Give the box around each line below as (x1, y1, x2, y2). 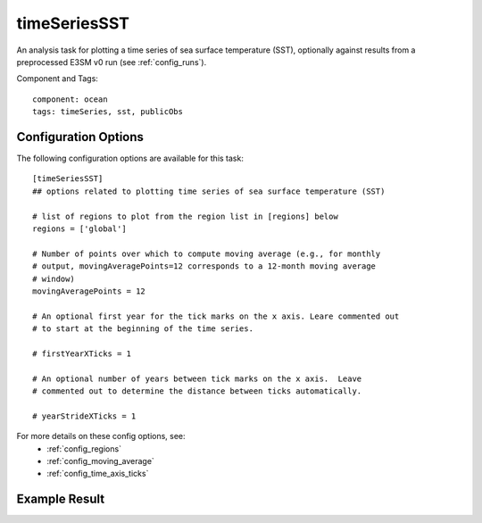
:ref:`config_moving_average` (46, 456, 155, 466)
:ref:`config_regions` (46, 443, 122, 454)
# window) (32, 273, 75, 284)
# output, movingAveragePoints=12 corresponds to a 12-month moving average (32, 261, 377, 271)
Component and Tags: (16, 73, 98, 84)
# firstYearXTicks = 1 (32, 348, 132, 359)
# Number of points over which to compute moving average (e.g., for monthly (32, 248, 381, 259)
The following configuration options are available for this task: (16, 153, 245, 164)
